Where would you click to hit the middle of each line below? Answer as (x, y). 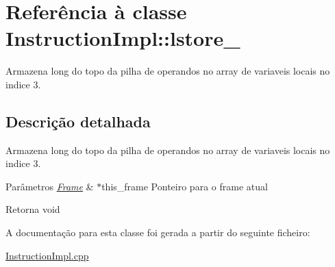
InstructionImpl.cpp (47, 255)
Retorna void (33, 209)
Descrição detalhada (78, 121)
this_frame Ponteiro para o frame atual (185, 186)
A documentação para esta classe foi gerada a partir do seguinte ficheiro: (158, 232)
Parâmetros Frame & (50, 186)
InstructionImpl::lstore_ (123, 38)
